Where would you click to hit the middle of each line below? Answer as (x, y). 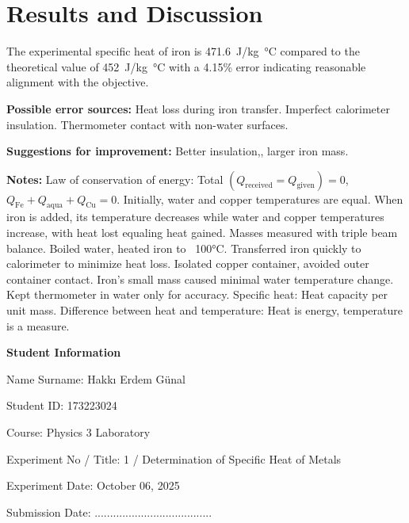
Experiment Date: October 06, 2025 (93, 485)
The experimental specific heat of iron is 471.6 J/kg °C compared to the (183, 51)
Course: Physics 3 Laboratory (78, 432)
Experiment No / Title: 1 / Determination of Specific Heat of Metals (174, 458)
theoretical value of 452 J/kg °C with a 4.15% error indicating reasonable (186, 66)
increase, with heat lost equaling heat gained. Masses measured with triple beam (202, 233)
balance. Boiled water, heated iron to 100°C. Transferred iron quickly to (184, 248)
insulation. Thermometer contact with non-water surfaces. (147, 124)
